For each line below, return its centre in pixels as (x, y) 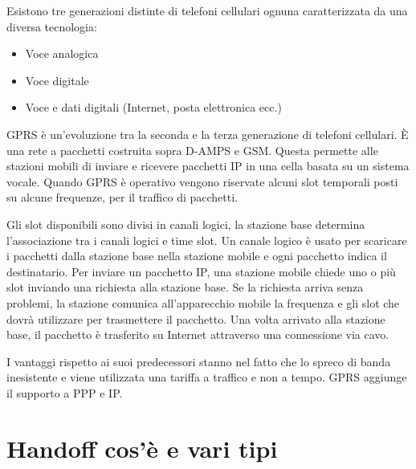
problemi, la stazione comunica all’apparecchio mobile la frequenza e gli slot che (203, 302)
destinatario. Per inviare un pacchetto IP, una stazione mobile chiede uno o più (201, 271)
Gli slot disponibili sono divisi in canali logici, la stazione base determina (186, 224)
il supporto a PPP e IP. (65, 392)
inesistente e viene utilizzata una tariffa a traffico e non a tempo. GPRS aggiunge (207, 377)
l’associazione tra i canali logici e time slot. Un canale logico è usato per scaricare (207, 240)
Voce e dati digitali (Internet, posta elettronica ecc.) (153, 107)
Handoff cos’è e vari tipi (142, 448)
